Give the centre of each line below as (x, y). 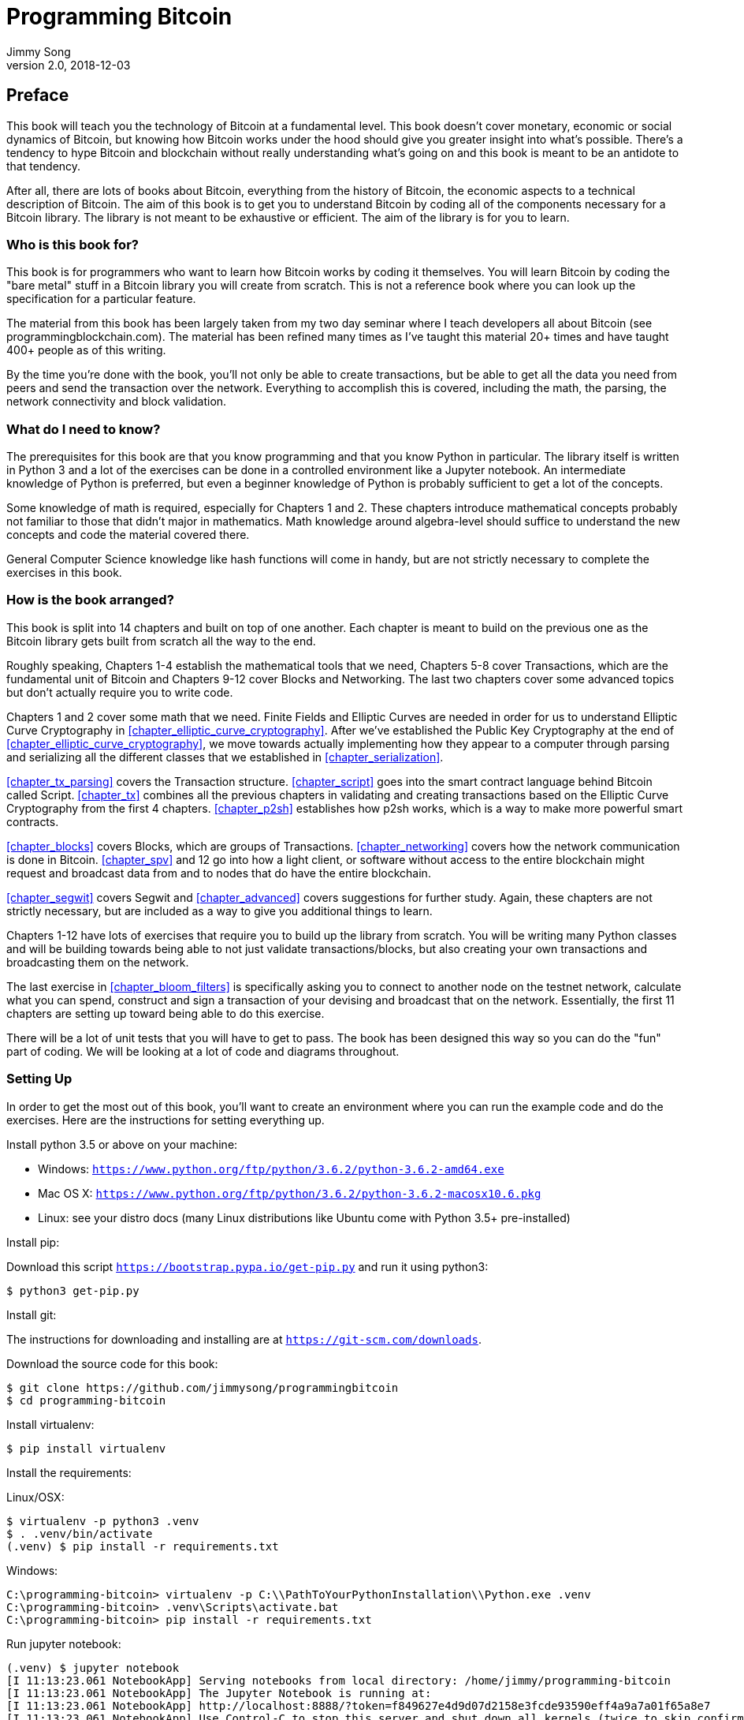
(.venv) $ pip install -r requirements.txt (143, 1546)
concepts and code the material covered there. (128, 535)
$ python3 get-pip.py (73, 1290)
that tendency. (44, 166)
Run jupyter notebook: (64, 1643)
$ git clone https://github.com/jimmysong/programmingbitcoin (203, 1387)
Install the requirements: (69, 1472)
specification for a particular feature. (101, 299)
